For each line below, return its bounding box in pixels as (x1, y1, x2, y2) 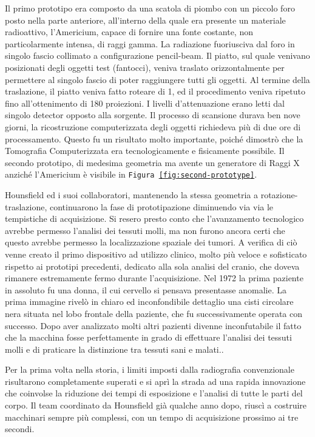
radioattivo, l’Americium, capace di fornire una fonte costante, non (5, 25, 253, 38)
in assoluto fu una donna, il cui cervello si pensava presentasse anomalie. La (5, 283, 286, 296)
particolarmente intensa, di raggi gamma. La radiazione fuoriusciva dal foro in (5, 37, 295, 50)
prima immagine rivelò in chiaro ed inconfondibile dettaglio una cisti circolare (5, 295, 294, 308)
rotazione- (260, 188, 298, 201)
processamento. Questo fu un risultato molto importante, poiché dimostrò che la (5, 132, 303, 145)
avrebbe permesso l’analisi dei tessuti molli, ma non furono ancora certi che (5, 224, 285, 236)
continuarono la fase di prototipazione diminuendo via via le (50, 200, 274, 213)
